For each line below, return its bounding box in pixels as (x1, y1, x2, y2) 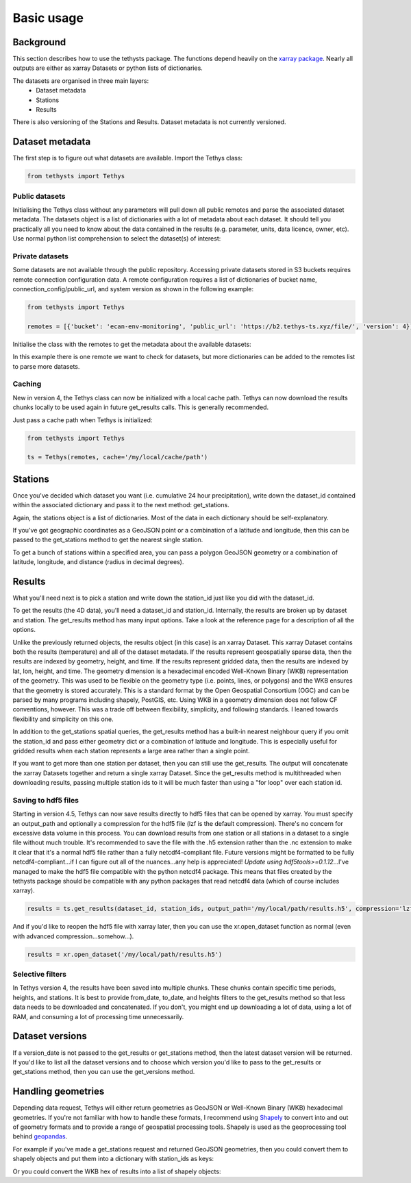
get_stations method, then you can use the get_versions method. (12, 1068, 195, 1076)
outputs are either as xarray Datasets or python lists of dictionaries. (12, 64, 203, 72)
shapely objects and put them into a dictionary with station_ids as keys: (12, 1155, 214, 1163)
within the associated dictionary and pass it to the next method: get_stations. (12, 501, 229, 509)
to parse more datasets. (12, 362, 80, 370)
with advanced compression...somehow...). (12, 932, 134, 940)
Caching (12, 379, 42, 389)
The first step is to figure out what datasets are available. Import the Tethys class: (12, 154, 243, 162)
